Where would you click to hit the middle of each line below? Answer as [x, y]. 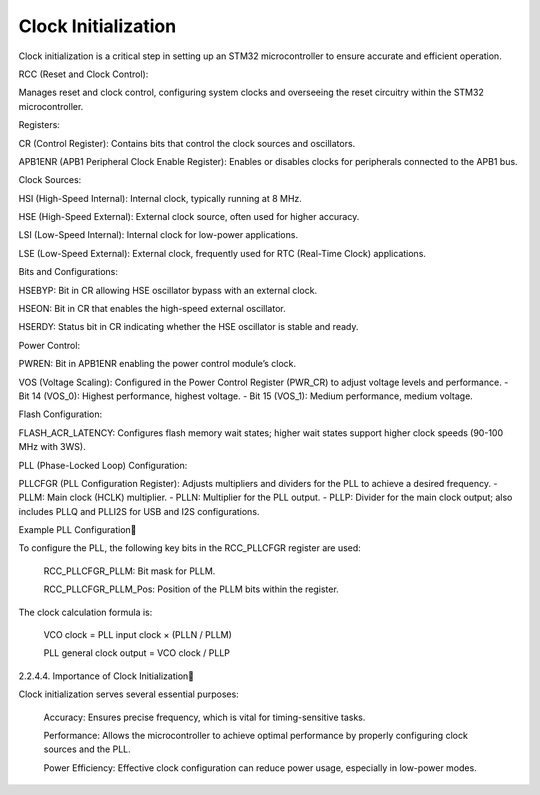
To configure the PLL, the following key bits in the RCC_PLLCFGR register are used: [190, 548]
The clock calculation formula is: [85, 612]
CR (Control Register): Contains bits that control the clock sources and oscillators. [187, 143]
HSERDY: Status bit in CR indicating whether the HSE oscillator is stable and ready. [188, 327]
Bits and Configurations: [68, 272]
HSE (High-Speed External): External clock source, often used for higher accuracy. [189, 217]
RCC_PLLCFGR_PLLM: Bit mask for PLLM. [129, 571]
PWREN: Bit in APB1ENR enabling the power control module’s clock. [157, 364]
